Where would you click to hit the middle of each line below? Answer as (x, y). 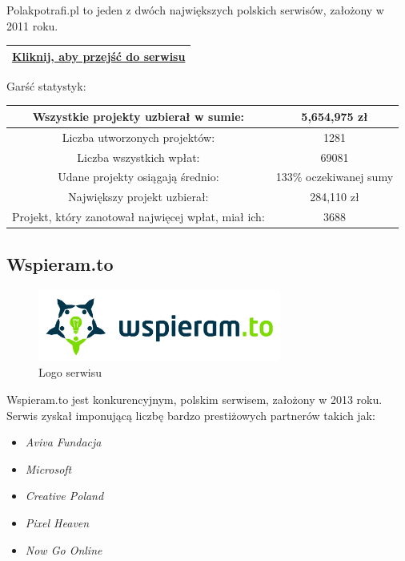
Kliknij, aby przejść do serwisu (99, 56)
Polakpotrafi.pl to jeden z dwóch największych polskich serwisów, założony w (195, 10)
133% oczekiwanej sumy (335, 177)
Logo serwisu (70, 372)
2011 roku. (32, 25)
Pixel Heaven (57, 523)
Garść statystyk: (46, 85)
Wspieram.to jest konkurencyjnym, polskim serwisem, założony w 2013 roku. (194, 400)
